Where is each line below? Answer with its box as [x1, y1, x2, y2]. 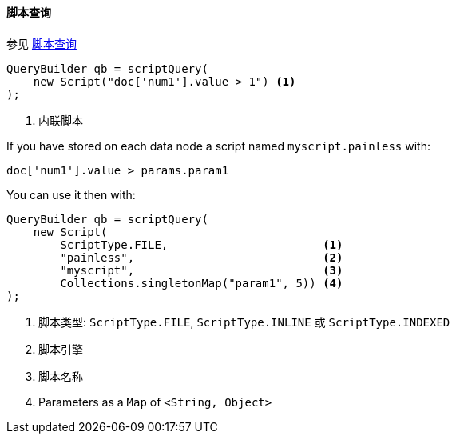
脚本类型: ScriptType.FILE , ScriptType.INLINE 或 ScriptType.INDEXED [38, 314, 450, 329]
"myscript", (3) [60, 263, 343, 277]
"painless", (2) [60, 250, 343, 264]
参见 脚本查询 [6, 36, 77, 50]
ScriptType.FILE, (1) [60, 238, 343, 251]
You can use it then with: [6, 187, 136, 202]
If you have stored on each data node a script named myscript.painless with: [6, 138, 430, 153]
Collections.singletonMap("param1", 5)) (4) [60, 276, 343, 290]
